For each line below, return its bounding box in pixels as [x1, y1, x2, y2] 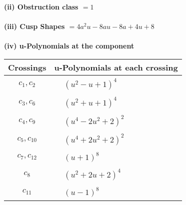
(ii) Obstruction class [4, 1, 78, 11]
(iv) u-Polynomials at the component [4, 40, 134, 51]
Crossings [8, 61, 46, 73]
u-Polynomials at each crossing [54, 61, 178, 73]
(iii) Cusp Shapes [4, 21, 65, 31]
